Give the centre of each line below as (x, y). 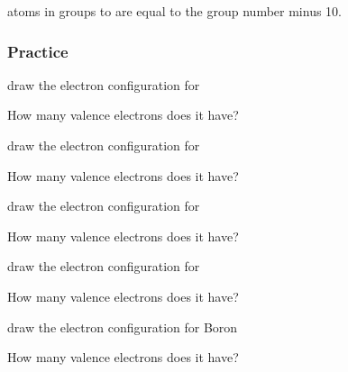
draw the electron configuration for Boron (123, 327)
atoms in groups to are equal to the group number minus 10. (174, 11)
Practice (38, 51)
